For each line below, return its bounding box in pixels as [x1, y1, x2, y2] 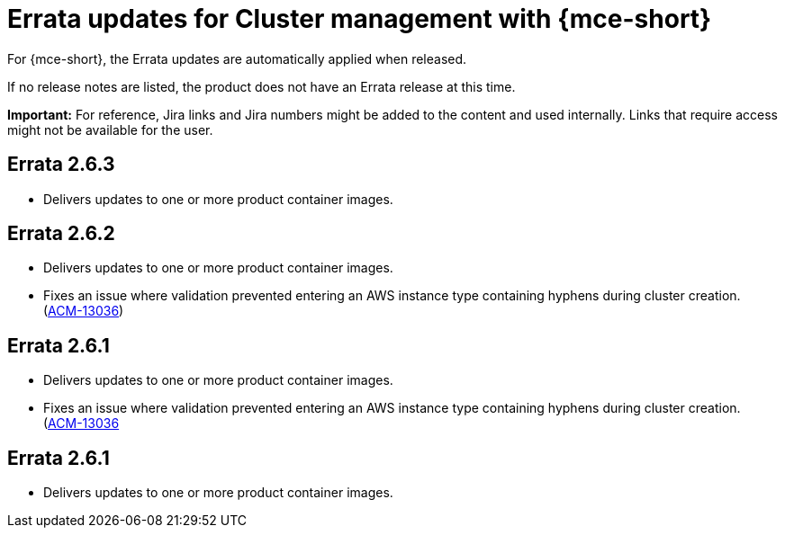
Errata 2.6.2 [7, 222, 115, 245]
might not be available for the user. [7, 121, 213, 138]
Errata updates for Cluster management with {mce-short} [7, 4, 712, 34]
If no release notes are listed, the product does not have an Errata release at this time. [7, 78, 516, 94]
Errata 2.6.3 [7, 153, 115, 176]
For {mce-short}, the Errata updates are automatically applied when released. [7, 50, 467, 67]
